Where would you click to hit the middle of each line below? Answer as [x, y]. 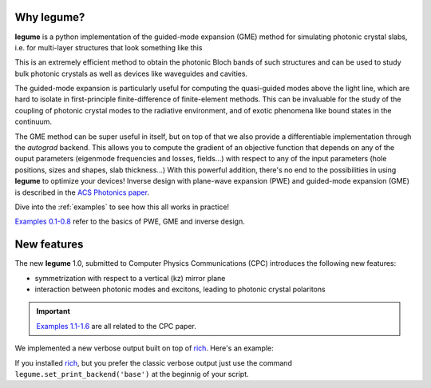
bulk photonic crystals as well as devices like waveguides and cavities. [131, 73]
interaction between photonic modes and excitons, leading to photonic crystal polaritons [180, 289]
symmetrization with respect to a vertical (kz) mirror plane [130, 278]
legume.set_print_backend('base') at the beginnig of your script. [132, 374]
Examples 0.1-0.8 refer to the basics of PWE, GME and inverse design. [130, 222]
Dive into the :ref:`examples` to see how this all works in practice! [122, 207]
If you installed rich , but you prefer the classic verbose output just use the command [154, 362]
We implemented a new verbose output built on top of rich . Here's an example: [144, 348]
